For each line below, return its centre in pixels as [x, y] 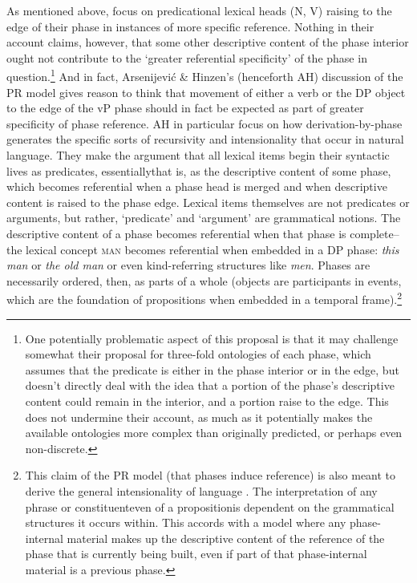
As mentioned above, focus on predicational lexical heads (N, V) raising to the [199, 10]
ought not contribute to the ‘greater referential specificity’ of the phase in [187, 57]
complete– [374, 233]
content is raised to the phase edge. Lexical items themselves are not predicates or [208, 202]
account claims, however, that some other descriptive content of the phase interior [208, 42]
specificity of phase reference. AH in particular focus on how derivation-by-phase [204, 123]
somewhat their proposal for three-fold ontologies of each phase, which [198, 354]
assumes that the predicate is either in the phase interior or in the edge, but [212, 369]
